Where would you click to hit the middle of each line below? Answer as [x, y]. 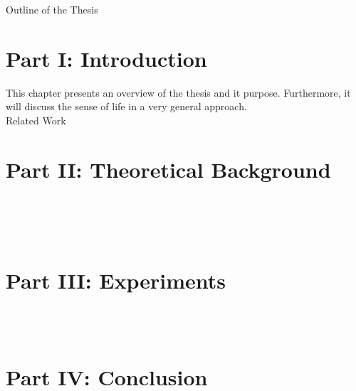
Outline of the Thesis [52, 9]
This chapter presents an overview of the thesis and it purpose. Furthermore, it [178, 92]
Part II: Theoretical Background [168, 169]
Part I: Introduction [106, 58]
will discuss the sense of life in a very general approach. [126, 106]
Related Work [36, 120]
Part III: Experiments [116, 280]
